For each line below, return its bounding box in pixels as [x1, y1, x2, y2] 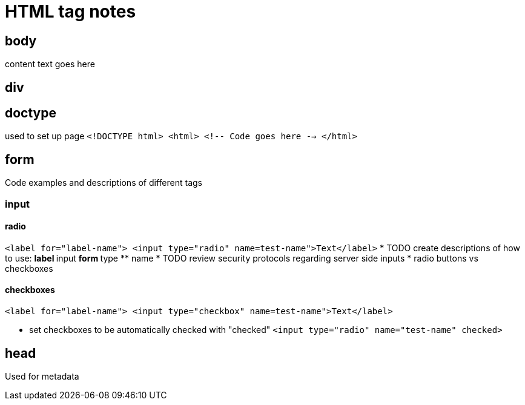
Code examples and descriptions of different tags [5, 177, 202, 188]
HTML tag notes [5, 1, 136, 22]
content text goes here [5, 59, 95, 70]
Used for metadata [5, 370, 79, 381]
